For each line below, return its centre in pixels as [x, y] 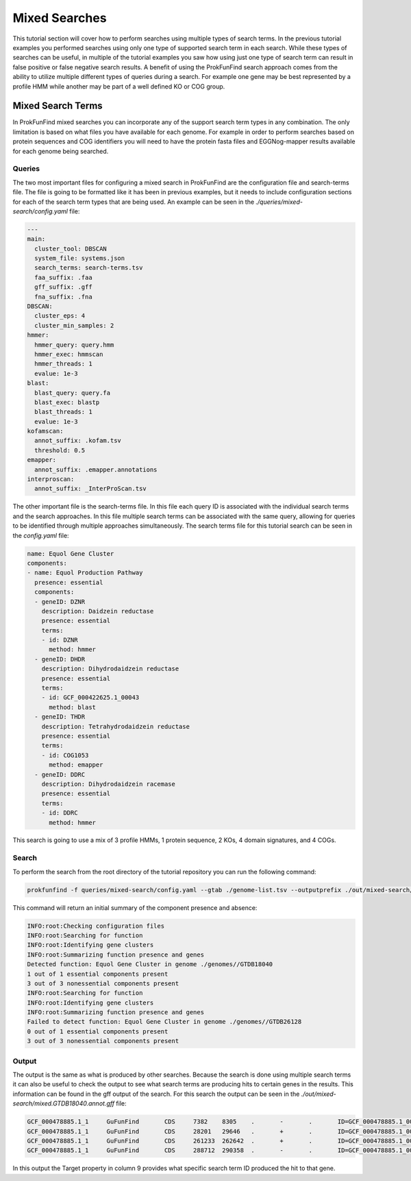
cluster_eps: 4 [60, 316]
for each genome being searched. [61, 151]
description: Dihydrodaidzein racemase [109, 784]
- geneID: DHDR [60, 659]
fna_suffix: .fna [63, 296]
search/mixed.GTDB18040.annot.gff [64, 1103]
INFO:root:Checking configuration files [96, 926]
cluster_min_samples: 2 [74, 325]
